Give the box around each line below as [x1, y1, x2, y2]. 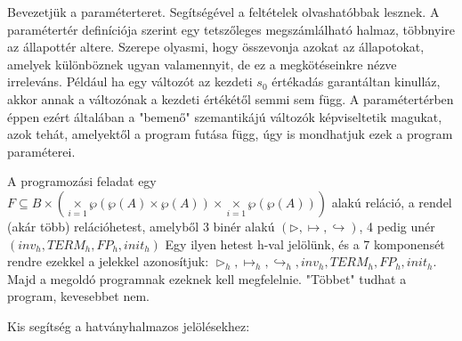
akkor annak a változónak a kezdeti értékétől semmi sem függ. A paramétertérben [7, 89, 454, 108]
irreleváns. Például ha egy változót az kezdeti [7, 72, 253, 91]
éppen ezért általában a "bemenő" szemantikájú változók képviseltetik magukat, [7, 107, 442, 126]
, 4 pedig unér [359, 216, 435, 235]
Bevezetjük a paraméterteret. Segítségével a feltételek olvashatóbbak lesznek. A [7, 3, 440, 20]
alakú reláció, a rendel [331, 192, 452, 211]
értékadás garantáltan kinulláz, [272, 72, 441, 91]
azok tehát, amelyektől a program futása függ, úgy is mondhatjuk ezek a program [7, 125, 453, 143]
